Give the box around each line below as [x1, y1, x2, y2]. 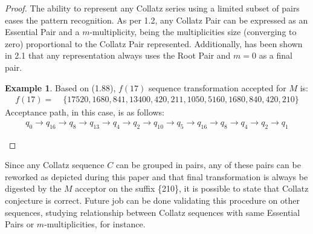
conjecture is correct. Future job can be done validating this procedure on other [5, 193, 300, 206]
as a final [259, 49, 292, 62]
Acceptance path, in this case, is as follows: [5, 106, 165, 119]
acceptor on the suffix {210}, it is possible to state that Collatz [75, 182, 309, 195]
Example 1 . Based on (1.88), [5, 81, 116, 94]
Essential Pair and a [5, 25, 80, 38]
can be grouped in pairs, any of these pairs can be [115, 158, 301, 171]
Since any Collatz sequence [5, 158, 105, 171]
